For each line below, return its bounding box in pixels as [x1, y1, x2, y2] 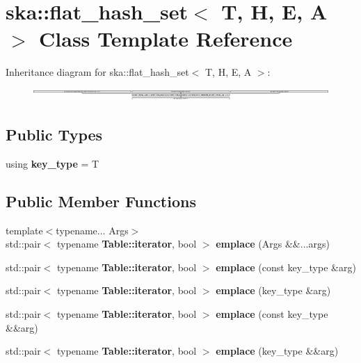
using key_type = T [6, 156, 99, 170]
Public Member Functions [6, 190, 196, 211]
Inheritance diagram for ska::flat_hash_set [6, 65, 189, 79]
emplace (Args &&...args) [216, 236, 330, 251]
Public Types [6, 124, 103, 145]
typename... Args [56, 223, 129, 237]
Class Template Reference [39, 24, 293, 53]
